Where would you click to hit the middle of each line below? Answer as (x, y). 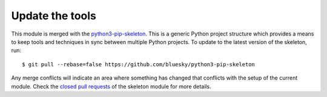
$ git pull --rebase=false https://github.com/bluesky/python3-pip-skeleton (139, 64)
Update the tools (54, 16)
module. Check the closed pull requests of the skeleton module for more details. (111, 86)
